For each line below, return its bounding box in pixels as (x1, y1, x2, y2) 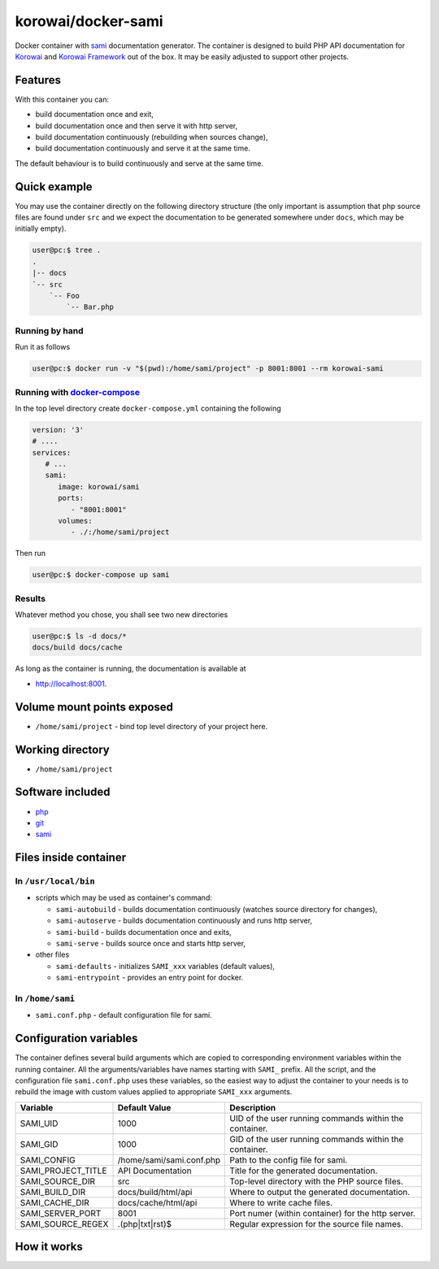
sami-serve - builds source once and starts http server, (55, 939, 246, 949)
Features (15, 73, 61, 87)
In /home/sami (15, 993, 76, 1004)
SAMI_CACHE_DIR (20, 1197, 89, 1208)
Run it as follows (15, 342, 71, 352)
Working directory (15, 742, 110, 756)
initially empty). (15, 224, 67, 233)
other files (35, 950, 70, 959)
